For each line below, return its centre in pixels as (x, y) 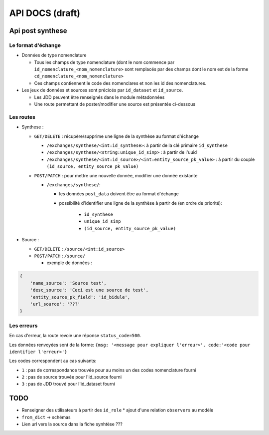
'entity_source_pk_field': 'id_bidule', (80, 297)
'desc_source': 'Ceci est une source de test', (89, 290)
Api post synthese (38, 31)
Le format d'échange (35, 45)
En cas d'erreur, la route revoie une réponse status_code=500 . (75, 336)
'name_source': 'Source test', (68, 283)
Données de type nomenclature (54, 55)
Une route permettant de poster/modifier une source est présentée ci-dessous (115, 104)
